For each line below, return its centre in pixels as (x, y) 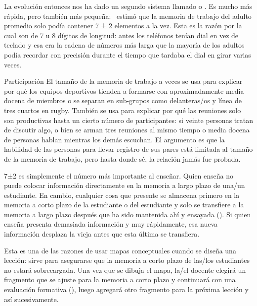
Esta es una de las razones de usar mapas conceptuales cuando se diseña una (120, 250)
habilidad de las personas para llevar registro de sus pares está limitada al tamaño (128, 149)
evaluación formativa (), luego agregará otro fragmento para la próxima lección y (126, 289)
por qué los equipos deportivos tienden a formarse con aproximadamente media (124, 91)
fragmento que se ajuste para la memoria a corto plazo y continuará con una (120, 279)
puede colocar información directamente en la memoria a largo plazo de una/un (125, 185)
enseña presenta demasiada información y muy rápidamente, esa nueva (111, 224)
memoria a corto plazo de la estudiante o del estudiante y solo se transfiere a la (124, 205)
